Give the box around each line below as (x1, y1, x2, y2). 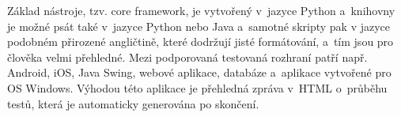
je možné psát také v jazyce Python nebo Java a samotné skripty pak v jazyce (7, 17, 391, 34)
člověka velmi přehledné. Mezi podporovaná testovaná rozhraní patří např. (7, 48, 368, 65)
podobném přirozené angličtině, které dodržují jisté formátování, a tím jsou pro (7, 33, 394, 50)
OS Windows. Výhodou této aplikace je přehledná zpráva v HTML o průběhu (7, 79, 388, 96)
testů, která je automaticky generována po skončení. (7, 95, 259, 111)
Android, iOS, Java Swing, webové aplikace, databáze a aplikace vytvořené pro (7, 64, 392, 81)
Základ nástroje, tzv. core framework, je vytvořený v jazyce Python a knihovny (7, 2, 395, 18)
